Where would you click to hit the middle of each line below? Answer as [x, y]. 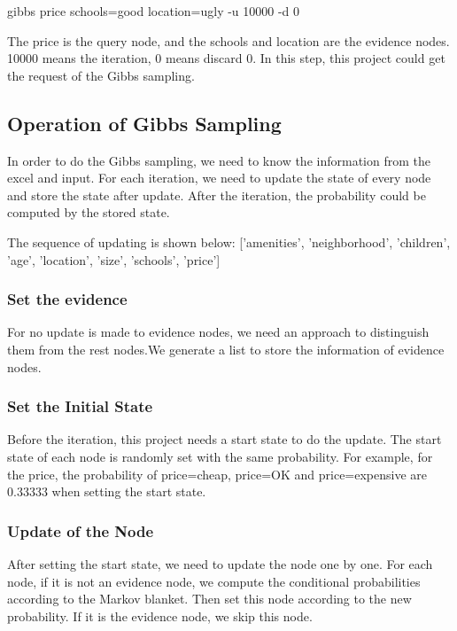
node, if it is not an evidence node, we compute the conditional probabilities [214, 581]
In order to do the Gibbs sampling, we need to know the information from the [219, 160]
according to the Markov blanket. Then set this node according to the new [209, 599]
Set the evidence [67, 299]
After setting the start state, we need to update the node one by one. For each [220, 563]
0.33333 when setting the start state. [107, 491]
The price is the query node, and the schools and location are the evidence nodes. [228, 40]
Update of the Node [81, 530]
